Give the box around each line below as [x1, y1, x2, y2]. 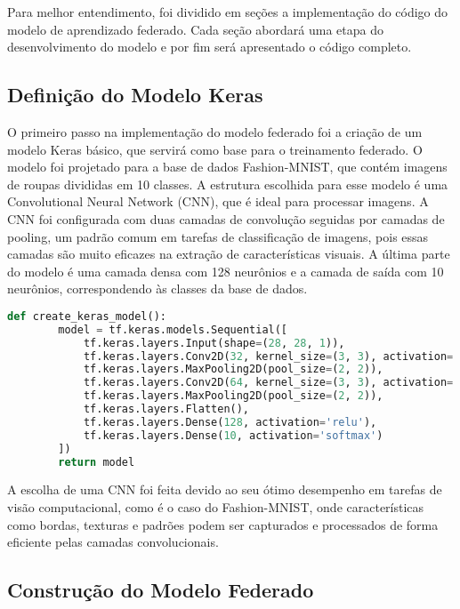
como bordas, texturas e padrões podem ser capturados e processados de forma [7, 515, 439, 533]
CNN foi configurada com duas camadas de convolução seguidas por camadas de [7, 209, 445, 228]
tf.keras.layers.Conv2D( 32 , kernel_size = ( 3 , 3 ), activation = [83, 349, 454, 363]
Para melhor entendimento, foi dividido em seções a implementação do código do [7, 3, 448, 20]
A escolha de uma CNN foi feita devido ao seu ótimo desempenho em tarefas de [7, 480, 442, 499]
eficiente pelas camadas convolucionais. [7, 533, 219, 551]
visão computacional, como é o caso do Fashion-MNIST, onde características [7, 498, 424, 517]
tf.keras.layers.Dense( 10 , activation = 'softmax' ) [83, 429, 383, 442]
